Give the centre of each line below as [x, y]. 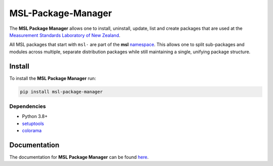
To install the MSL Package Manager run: [53, 78]
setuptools [33, 123]
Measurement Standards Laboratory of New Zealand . [65, 35]
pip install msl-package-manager [61, 92]
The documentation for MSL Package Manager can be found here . [79, 157]
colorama [32, 131]
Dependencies [28, 106]
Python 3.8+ [35, 116]
